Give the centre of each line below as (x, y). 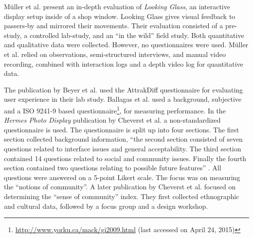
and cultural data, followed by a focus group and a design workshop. (106, 206)
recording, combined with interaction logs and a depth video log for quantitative (124, 64)
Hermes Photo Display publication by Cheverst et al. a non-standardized (112, 120)
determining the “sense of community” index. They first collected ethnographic (122, 196)
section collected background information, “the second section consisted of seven (123, 139)
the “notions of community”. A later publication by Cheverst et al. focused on (120, 187)
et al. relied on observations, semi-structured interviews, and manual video (115, 54)
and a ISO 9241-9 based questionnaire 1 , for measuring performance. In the (115, 110)
